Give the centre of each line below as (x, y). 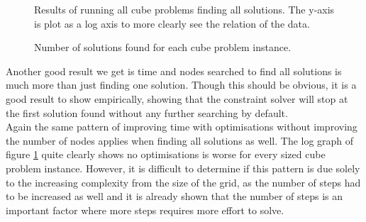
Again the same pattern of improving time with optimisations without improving (182, 127)
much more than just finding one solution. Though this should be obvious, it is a (181, 85)
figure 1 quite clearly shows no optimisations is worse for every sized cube (166, 154)
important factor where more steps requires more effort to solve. (145, 210)
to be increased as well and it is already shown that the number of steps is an (174, 196)
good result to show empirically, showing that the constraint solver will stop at (177, 98)
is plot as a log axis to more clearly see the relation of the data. (172, 23)
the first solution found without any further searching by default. (147, 112)
